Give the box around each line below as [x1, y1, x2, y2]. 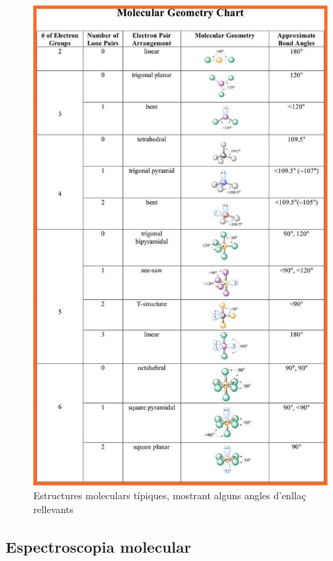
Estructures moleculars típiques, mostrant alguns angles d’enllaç [33, 487, 306, 502]
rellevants [33, 501, 74, 516]
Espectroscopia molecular [6, 535, 191, 557]
